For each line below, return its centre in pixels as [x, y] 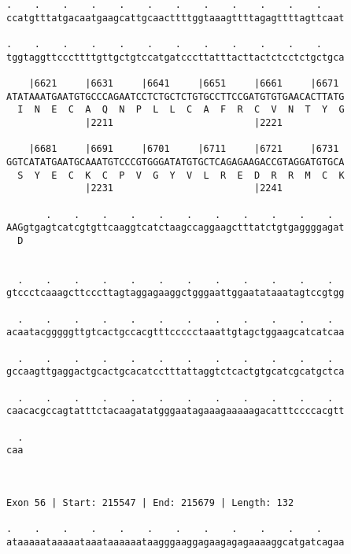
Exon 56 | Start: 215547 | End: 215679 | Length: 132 [150, 502]
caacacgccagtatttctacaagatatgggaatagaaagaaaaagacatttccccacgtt [175, 411]
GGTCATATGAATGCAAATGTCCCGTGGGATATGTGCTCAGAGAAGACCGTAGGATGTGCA [175, 162]
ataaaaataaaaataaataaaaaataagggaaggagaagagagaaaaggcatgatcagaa [175, 542]
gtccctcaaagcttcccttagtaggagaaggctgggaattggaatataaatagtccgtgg [175, 293]
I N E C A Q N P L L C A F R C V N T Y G [181, 110]
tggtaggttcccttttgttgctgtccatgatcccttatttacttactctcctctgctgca [175, 57]
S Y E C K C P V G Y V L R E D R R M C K [181, 175]
